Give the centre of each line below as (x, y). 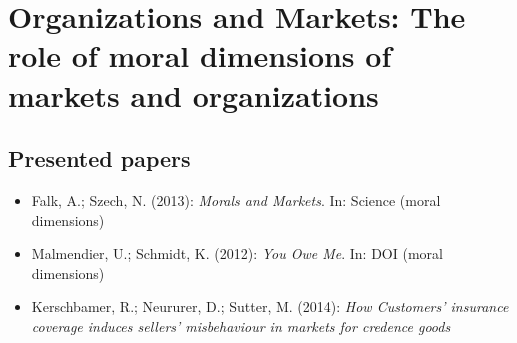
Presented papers (99, 158)
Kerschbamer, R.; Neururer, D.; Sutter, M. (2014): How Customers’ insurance (270, 306)
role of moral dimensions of (200, 55)
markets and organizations (193, 94)
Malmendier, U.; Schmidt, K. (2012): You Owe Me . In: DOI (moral (237, 253)
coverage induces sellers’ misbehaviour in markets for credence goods (241, 325)
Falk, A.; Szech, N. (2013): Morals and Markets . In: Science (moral (236, 199)
